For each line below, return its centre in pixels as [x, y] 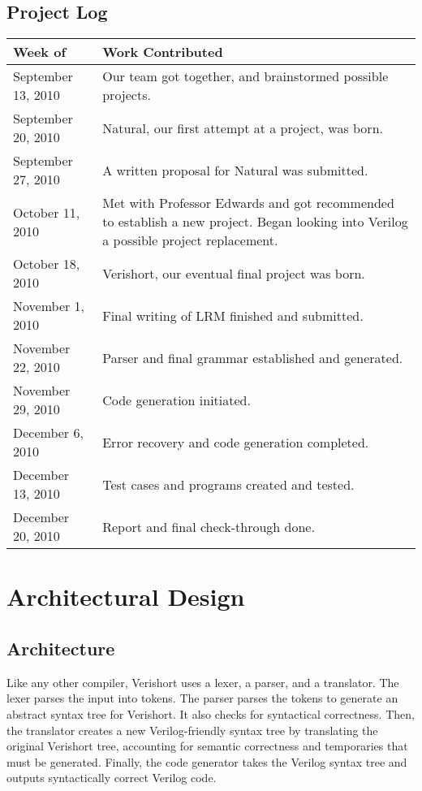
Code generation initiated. [177, 400]
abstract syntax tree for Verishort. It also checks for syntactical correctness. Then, [211, 713]
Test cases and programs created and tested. [228, 484]
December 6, [48, 433]
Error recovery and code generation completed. [236, 442]
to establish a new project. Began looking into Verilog [255, 222]
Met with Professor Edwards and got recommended [248, 203]
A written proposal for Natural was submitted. [235, 170]
